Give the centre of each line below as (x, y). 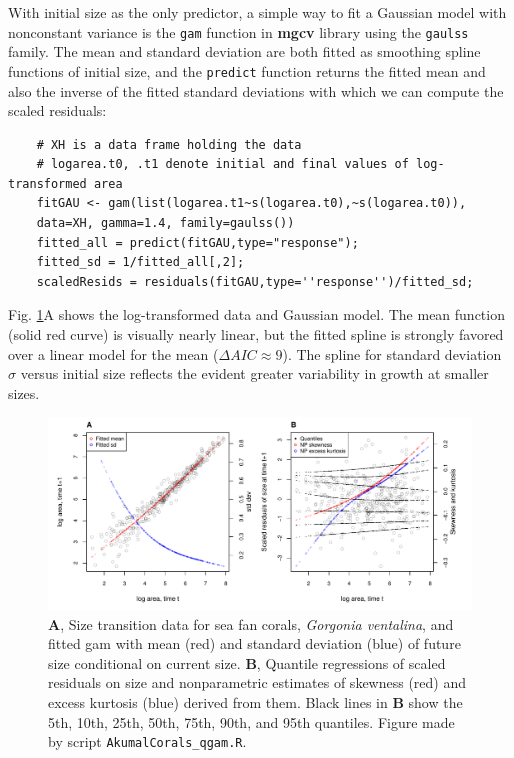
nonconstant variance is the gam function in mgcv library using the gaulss (238, 31)
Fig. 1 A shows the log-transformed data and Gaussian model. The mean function (256, 314)
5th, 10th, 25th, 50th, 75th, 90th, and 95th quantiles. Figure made (251, 721)
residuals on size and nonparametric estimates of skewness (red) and (257, 682)
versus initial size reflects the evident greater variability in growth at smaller (254, 373)
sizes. (24, 392)
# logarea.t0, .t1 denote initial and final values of (222, 164)
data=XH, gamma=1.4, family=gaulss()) (165, 223)
